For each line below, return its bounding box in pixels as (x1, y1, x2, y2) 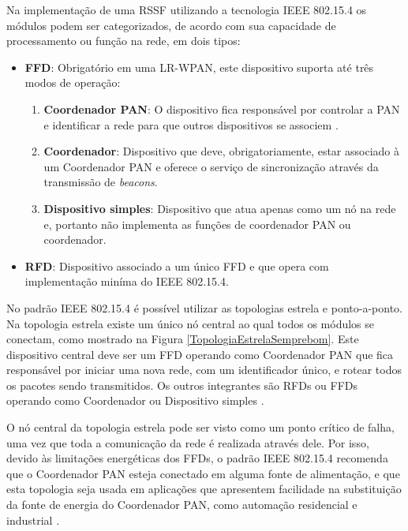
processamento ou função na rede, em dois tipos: (6, 32, 241, 49)
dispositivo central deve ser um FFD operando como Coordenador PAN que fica (6, 346, 394, 362)
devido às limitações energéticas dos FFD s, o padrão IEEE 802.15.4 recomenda (6, 450, 388, 466)
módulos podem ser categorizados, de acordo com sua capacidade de (6, 17, 336, 33)
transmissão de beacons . (43, 174, 158, 190)
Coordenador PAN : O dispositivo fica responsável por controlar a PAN (43, 100, 400, 117)
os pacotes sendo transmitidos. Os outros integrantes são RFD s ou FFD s (6, 376, 358, 393)
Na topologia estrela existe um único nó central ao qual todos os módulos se (6, 315, 375, 331)
